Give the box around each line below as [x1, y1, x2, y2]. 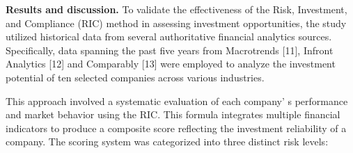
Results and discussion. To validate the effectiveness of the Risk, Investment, [6, 2, 347, 16]
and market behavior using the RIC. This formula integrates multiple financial [6, 107, 340, 122]
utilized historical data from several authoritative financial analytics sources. [6, 29, 332, 44]
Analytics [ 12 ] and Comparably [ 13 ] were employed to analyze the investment [6, 56, 336, 71]
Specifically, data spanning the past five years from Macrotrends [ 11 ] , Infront [6, 42, 334, 57]
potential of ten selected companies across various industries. [6, 70, 265, 84]
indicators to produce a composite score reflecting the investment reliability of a [6, 120, 347, 135]
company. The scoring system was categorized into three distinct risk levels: [6, 134, 329, 149]
